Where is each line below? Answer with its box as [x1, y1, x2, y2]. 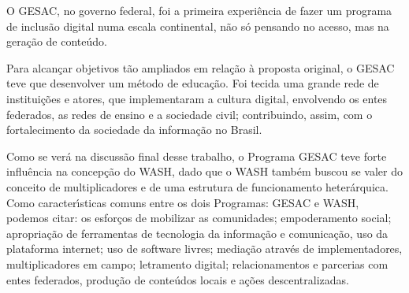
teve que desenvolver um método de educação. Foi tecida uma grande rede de [6, 75, 379, 91]
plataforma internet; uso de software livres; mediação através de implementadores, [6, 240, 403, 257]
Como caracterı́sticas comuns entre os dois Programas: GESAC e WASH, [6, 194, 359, 210]
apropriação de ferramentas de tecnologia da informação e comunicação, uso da [6, 224, 389, 241]
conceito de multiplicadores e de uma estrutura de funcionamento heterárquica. [6, 178, 389, 195]
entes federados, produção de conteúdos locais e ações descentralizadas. [6, 271, 349, 287]
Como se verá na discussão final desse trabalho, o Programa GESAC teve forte [6, 147, 387, 164]
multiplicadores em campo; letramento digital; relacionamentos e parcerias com [6, 255, 389, 272]
